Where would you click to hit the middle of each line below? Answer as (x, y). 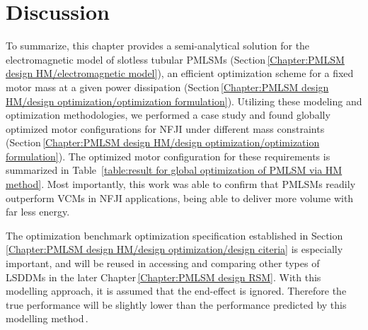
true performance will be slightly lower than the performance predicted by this (176, 304)
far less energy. (38, 212)
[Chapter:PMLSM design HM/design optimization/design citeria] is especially (174, 249)
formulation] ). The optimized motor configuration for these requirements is (168, 156)
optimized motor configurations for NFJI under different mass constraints (165, 128)
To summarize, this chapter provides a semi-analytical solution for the (158, 46)
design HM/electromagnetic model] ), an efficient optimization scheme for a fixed (180, 73)
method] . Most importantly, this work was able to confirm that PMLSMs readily (181, 184)
